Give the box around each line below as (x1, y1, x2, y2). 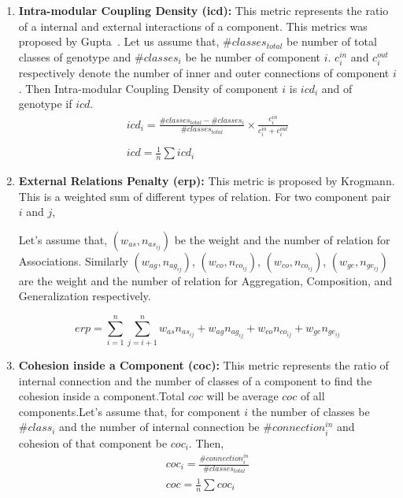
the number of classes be (251, 403, 370, 419)
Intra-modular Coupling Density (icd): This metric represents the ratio (18, 2, 389, 18)
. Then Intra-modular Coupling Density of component (18, 80, 279, 96)
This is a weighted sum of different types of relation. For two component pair (18, 188, 391, 204)
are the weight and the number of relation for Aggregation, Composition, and (18, 272, 393, 288)
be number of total (287, 33, 377, 50)
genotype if (18, 95, 72, 112)
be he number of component (185, 48, 320, 65)
